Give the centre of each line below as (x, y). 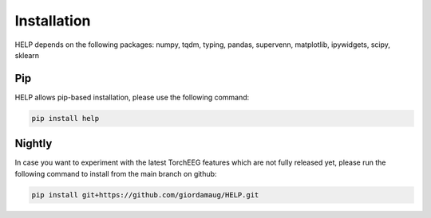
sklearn (27, 55)
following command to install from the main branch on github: (116, 173)
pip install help (65, 118)
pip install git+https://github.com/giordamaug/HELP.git (145, 195)
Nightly (34, 144)
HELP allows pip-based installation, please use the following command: (132, 97)
